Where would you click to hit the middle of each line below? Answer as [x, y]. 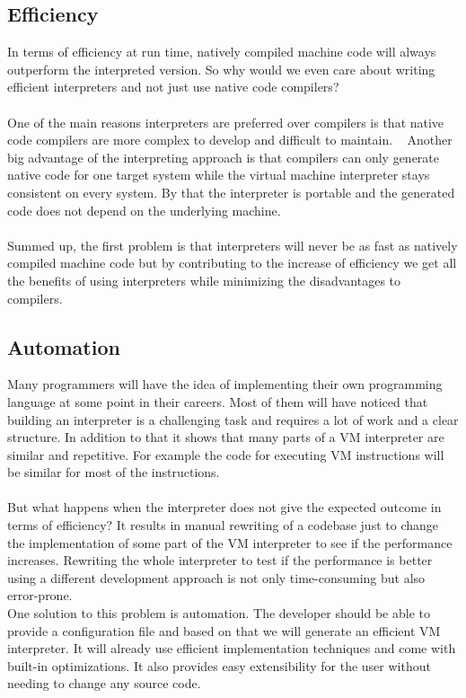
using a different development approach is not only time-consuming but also [216, 577]
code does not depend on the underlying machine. [144, 210]
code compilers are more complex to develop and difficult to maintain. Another [230, 140]
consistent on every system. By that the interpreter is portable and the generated [231, 192]
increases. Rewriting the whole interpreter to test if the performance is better [220, 560]
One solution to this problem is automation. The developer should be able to [219, 613]
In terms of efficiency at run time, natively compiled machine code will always [222, 52]
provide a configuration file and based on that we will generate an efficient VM [224, 630]
